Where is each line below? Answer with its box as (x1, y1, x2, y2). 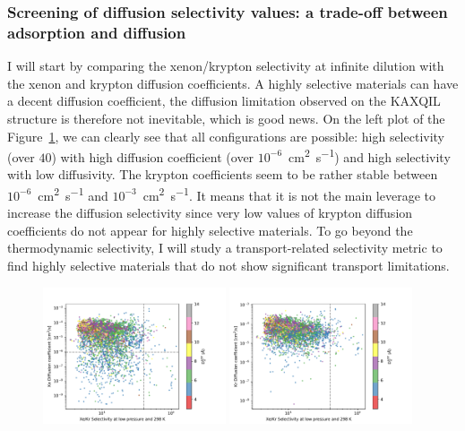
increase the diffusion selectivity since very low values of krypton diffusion (7, 203, 413, 222)
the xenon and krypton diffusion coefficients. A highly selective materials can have (7, 73, 459, 92)
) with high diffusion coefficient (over (51, 147, 254, 166)
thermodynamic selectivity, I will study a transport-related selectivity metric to (7, 238, 443, 257)
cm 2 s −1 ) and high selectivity (288, 145, 451, 166)
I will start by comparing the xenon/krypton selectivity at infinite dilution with (7, 56, 444, 75)
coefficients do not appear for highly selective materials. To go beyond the (7, 220, 413, 239)
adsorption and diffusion (7, 21, 186, 43)
